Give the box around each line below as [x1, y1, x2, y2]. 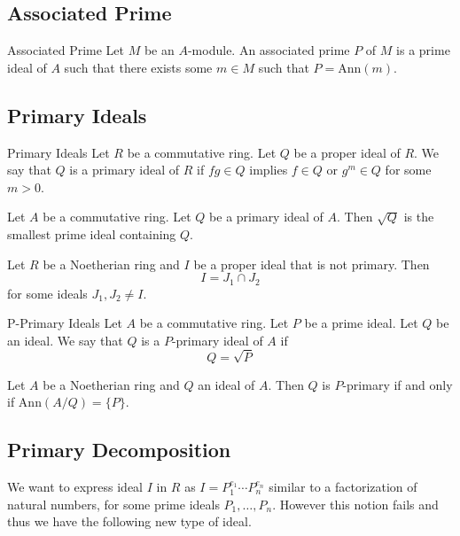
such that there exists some [64, 58, 213, 76]
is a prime [396, 41, 450, 59]
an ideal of [198, 375, 255, 393]
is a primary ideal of [69, 160, 180, 179]
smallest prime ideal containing [7, 224, 176, 243]
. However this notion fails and [272, 494, 439, 513]
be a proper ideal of [293, 143, 401, 161]
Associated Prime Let [7, 41, 125, 59]
